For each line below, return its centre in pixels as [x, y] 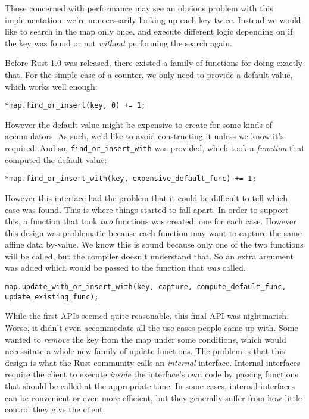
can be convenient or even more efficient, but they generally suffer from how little [154, 397]
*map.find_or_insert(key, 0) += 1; [75, 106]
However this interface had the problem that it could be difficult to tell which [146, 197]
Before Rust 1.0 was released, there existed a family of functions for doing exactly [154, 63]
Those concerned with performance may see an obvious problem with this [139, 8]
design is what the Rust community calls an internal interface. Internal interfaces [153, 362]
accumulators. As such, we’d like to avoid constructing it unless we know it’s [144, 136]
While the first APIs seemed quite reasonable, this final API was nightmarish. [147, 316]
